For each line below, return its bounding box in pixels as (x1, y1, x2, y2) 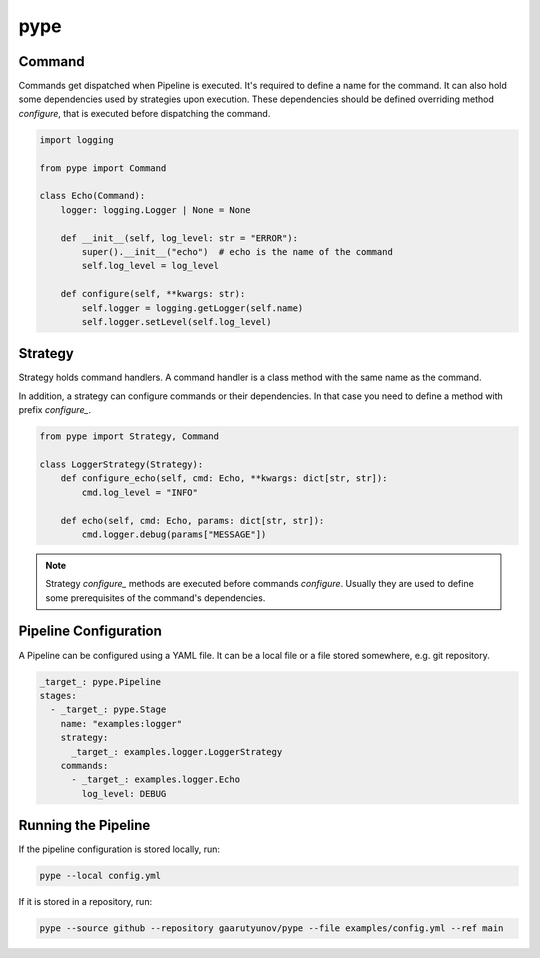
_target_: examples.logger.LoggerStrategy (71, 746, 283, 757)
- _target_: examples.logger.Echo (71, 774, 240, 785)
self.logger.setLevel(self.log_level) (81, 316, 272, 327)
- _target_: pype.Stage (50, 704, 167, 715)
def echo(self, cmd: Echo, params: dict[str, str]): (60, 515, 325, 526)
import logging (39, 134, 114, 145)
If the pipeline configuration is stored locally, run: (18, 843, 220, 855)
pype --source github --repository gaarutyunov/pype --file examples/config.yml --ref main (39, 923, 504, 934)
